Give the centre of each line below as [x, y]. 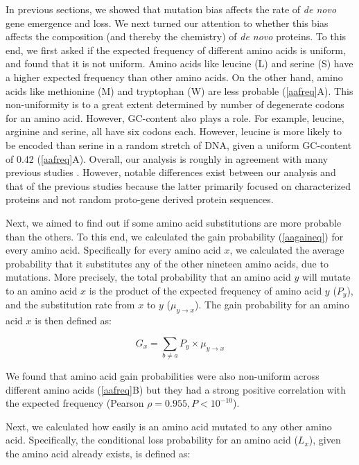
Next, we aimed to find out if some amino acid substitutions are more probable [174, 222]
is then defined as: [73, 321]
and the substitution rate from [70, 305]
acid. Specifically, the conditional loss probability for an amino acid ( [152, 440]
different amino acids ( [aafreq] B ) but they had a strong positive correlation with [176, 389]
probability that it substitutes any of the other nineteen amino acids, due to [167, 263]
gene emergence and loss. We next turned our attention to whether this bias [167, 23]
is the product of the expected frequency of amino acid [205, 290]
